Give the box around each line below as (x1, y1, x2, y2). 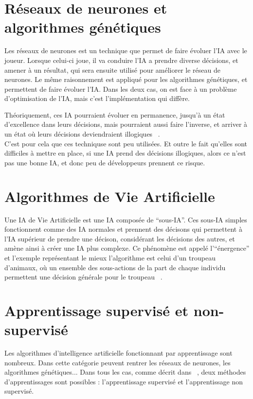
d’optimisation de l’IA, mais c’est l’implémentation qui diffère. (4, 93, 190, 103)
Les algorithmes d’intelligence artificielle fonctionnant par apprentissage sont (4, 348, 233, 358)
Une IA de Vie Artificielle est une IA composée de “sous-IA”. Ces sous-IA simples (4, 214, 247, 224)
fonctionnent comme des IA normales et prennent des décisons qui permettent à (4, 224, 242, 234)
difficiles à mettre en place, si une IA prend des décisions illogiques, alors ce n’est (4, 148, 246, 158)
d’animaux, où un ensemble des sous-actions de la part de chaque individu (4, 262, 226, 272)
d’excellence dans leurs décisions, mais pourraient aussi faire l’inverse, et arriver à (4, 119, 248, 129)
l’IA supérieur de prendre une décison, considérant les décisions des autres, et (4, 233, 235, 243)
